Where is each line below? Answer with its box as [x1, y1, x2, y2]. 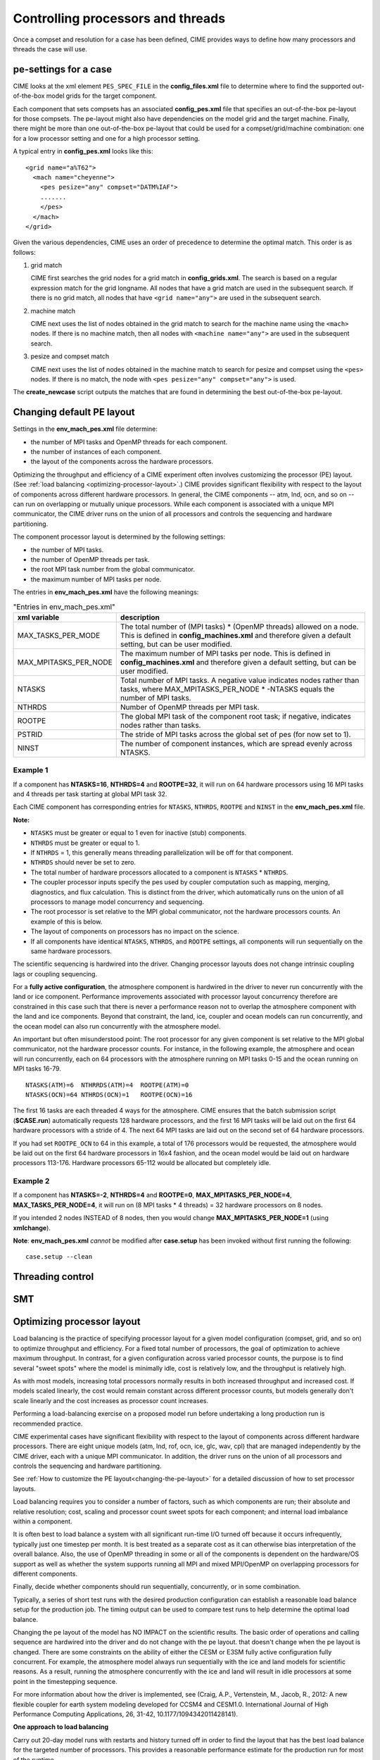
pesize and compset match [30, 352, 109, 360]
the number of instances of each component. [30, 448, 162, 456]
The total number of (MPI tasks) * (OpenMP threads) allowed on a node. [120, 622, 359, 631]
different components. [13, 1569, 77, 1578]
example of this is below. [30, 917, 103, 926]
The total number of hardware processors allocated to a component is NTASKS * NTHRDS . [30, 868, 289, 876]
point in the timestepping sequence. [13, 1677, 118, 1685]
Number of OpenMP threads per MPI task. [120, 702, 260, 712]
